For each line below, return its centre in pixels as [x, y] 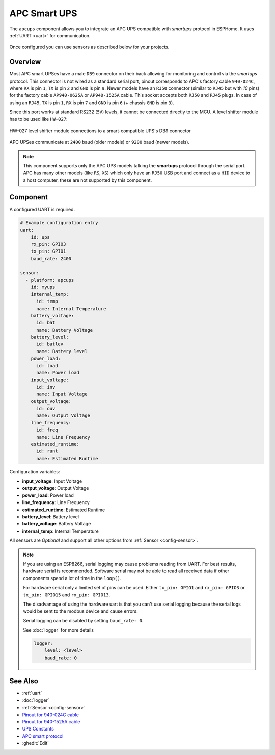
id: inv [46, 387]
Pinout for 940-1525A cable [51, 721]
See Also [24, 681]
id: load [47, 366]
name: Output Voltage [63, 416]
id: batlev [50, 344]
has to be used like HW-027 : [39, 119]
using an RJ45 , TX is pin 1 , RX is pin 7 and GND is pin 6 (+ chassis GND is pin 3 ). [92, 103]
